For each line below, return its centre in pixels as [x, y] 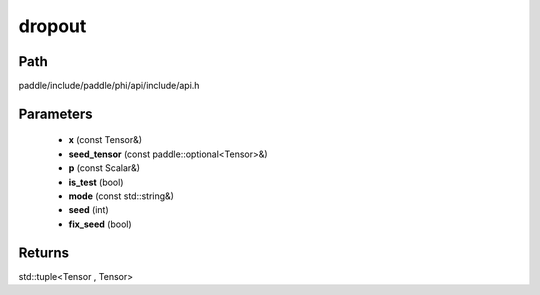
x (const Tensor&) [105, 140]
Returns [44, 252]
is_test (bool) [96, 182]
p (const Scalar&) [104, 168]
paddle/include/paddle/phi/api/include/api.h [109, 86]
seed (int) [88, 210]
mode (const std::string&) [121, 196]
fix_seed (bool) [100, 224]
